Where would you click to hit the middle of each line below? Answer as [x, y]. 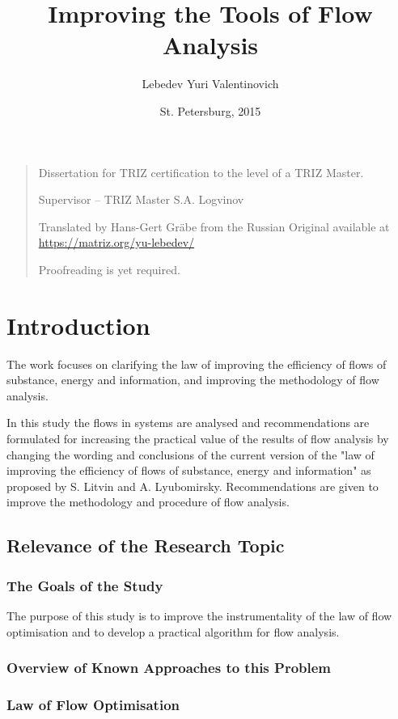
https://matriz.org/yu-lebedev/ [116, 242]
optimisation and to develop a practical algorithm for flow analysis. [173, 631]
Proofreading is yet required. [109, 269]
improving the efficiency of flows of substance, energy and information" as [189, 470]
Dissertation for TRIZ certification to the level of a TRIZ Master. [201, 172]
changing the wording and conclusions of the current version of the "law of [191, 454]
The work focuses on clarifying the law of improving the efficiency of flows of [197, 364]
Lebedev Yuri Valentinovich [210, 84]
